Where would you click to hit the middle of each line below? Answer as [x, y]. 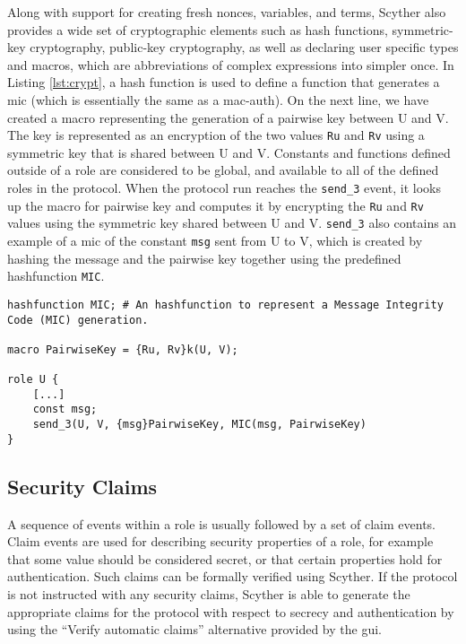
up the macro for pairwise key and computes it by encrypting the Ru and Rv [216, 205]
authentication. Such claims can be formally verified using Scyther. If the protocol [233, 576]
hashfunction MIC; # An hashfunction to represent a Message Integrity [225, 305]
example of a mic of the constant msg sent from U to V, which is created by [215, 240]
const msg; [65, 409]
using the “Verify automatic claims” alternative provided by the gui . [194, 629]
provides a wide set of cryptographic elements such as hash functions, [198, 29]
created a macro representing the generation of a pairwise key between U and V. [228, 117]
